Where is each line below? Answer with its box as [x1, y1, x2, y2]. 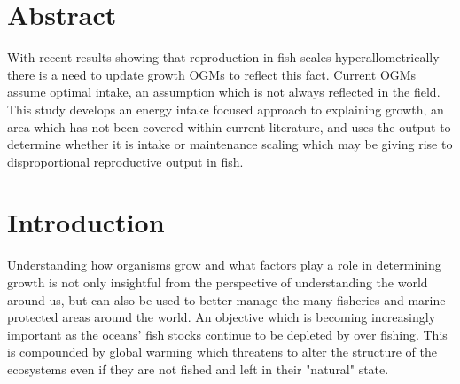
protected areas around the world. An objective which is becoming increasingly [7, 308, 436, 326]
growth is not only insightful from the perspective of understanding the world [7, 273, 428, 291]
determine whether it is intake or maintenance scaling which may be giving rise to [7, 135, 453, 153]
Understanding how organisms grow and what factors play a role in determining [7, 255, 441, 274]
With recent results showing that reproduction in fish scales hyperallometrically [7, 48, 440, 67]
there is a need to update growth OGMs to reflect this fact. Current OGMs [7, 65, 417, 83]
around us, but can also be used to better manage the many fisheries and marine [7, 290, 446, 309]
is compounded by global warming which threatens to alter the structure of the [7, 342, 437, 361]
